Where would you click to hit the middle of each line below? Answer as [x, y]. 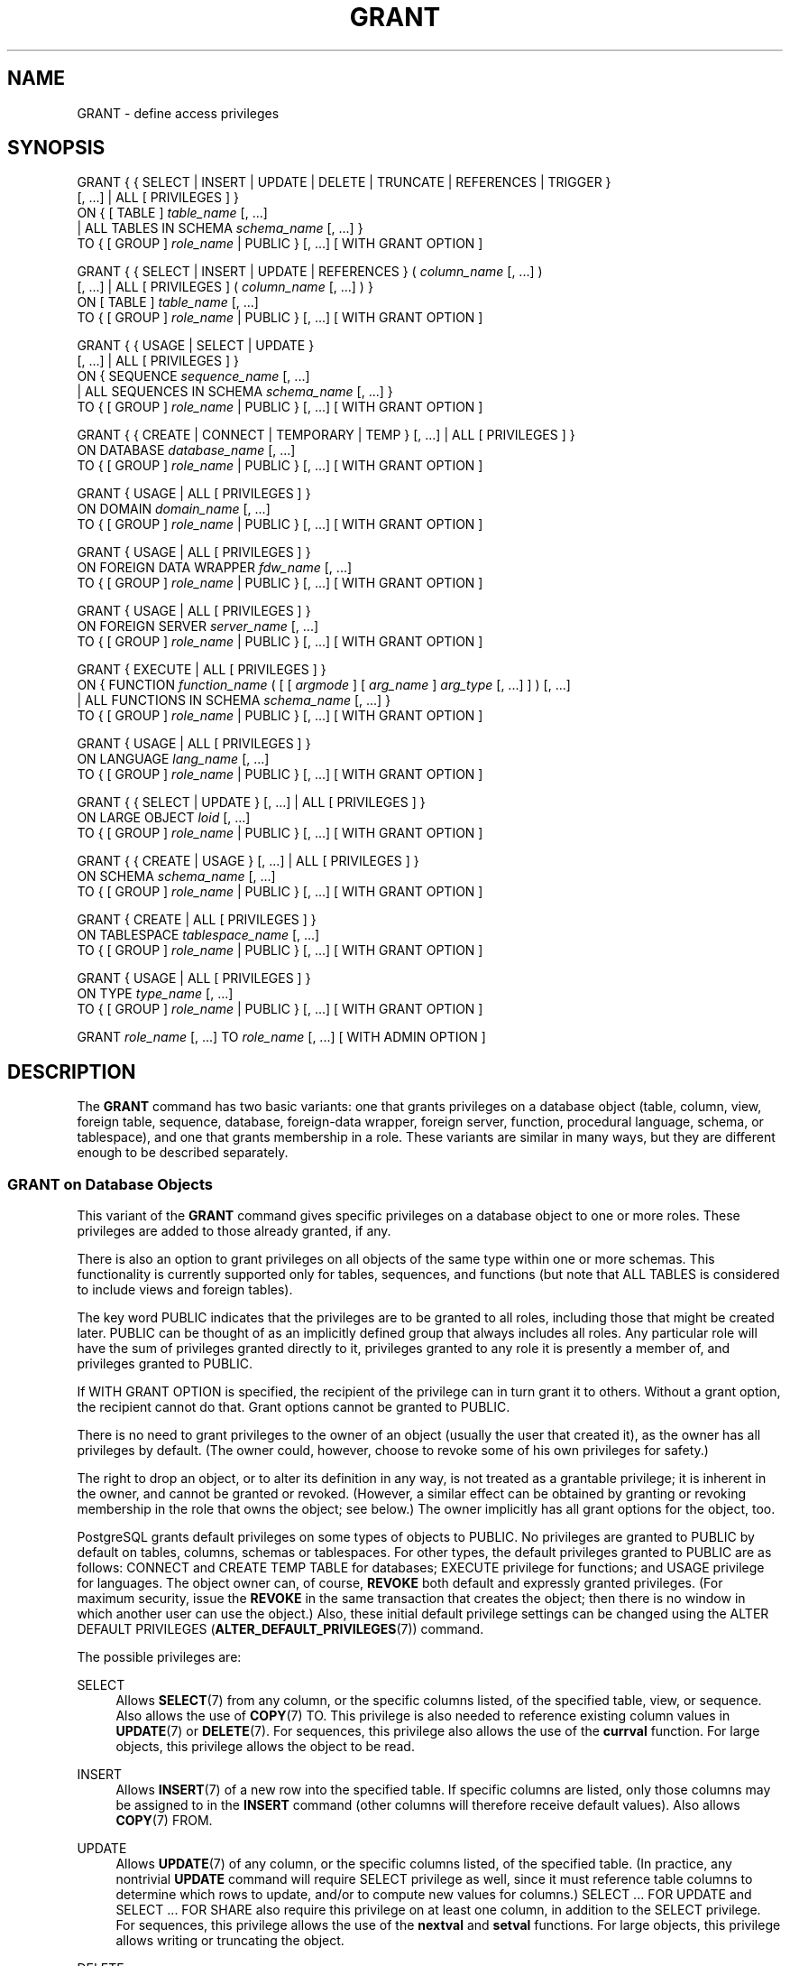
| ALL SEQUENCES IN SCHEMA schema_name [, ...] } [235, 392]
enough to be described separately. [183, 1153]
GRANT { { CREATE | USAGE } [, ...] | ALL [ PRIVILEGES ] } [248, 861]
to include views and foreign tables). [185, 1290]
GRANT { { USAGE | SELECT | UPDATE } [196, 346]
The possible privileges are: [159, 1657]
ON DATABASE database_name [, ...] [186, 450]
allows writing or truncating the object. [230, 1941]
